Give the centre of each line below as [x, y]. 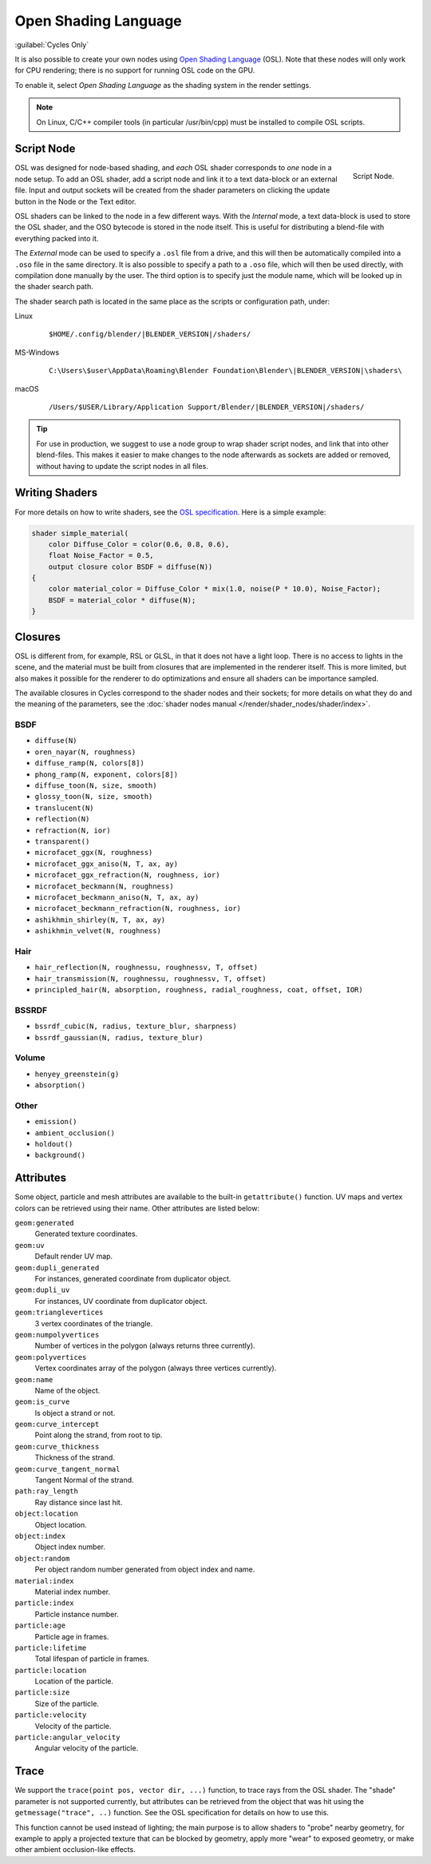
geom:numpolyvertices [57, 1335]
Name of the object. [67, 1390]
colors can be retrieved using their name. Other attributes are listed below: [137, 1208]
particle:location [51, 1670]
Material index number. [73, 1592]
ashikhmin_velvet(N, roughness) [98, 931]
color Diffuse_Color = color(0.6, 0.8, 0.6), [139, 544]
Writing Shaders [56, 493]
